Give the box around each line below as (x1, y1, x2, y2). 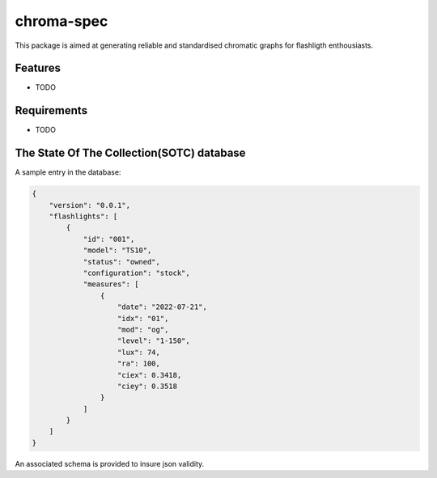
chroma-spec (15, 12, 108, 30)
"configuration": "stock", (83, 268, 190, 277)
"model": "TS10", (83, 246, 152, 255)
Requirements (15, 104, 88, 117)
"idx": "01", (117, 314, 169, 323)
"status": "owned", (83, 257, 161, 266)
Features (15, 61, 61, 75)
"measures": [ (83, 280, 139, 289)
